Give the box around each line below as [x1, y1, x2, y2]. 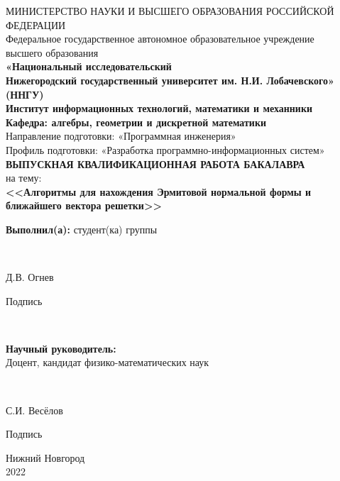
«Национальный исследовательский [6, 59, 172, 74]
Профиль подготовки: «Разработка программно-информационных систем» [6, 142, 325, 157]
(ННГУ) [6, 87, 44, 101]
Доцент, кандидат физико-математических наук [6, 355, 209, 370]
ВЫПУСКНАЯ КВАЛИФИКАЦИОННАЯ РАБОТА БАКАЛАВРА [6, 156, 305, 171]
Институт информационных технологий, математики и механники [6, 101, 313, 116]
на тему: [6, 170, 42, 185]
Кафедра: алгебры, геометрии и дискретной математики [6, 114, 267, 129]
